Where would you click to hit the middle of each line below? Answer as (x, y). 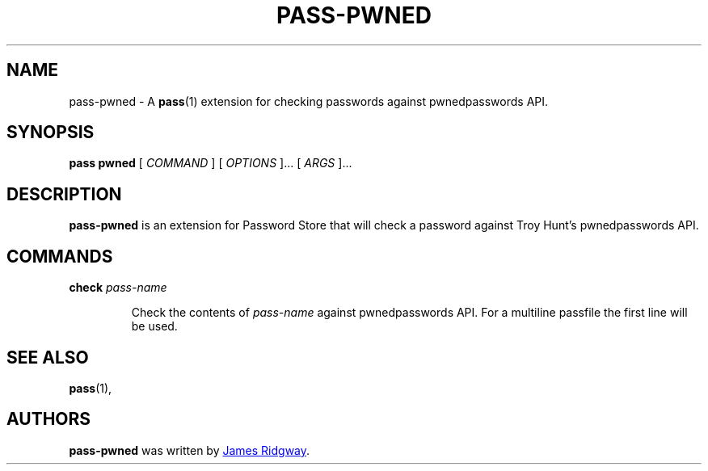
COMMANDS (60, 256)
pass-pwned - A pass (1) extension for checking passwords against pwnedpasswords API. (309, 101)
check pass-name (118, 288)
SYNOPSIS (51, 132)
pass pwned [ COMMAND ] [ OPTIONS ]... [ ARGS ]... (211, 163)
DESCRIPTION (64, 194)
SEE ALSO (48, 357)
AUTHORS (49, 419)
